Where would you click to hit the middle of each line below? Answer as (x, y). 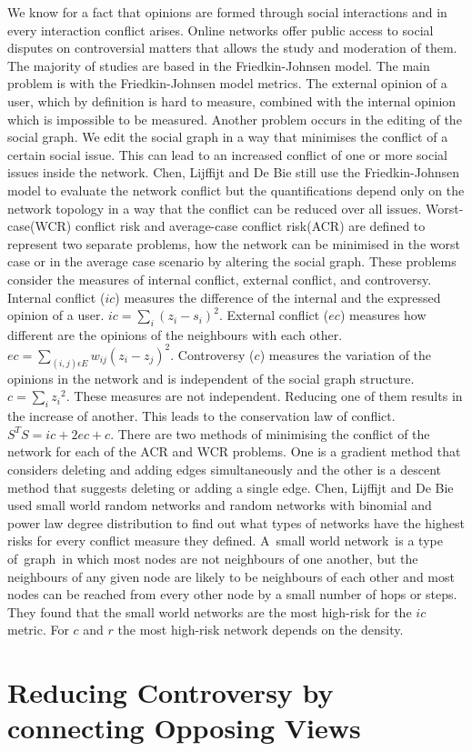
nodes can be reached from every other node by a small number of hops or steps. (232, 594)
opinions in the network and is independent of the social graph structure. (211, 378)
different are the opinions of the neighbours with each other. (175, 334)
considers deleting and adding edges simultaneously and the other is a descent (224, 470)
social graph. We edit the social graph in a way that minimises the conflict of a (228, 137)
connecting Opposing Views (184, 728)
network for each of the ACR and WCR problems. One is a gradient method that (234, 451)
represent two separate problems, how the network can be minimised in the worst (234, 243)
